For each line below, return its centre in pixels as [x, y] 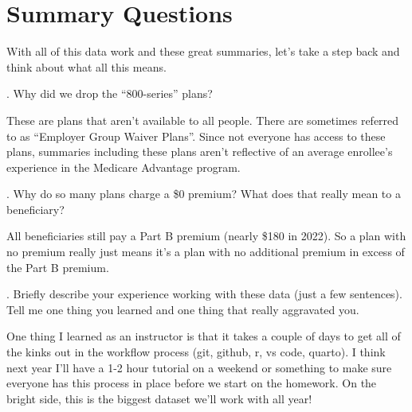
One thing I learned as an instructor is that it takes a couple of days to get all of [204, 336]
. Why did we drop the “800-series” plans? [110, 93]
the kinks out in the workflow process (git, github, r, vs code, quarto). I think [196, 352]
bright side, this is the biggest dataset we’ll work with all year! [159, 398]
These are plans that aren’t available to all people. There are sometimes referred [203, 120]
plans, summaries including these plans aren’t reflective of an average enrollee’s [200, 152]
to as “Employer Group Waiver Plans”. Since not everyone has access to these [196, 136]
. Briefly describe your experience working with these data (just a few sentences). [204, 294]
